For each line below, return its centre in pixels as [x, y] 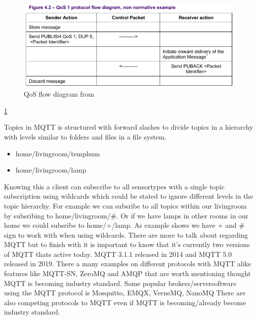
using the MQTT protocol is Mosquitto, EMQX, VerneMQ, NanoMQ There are [125, 293]
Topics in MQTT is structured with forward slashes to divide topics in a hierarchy [129, 127]
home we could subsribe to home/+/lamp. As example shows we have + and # [124, 225]
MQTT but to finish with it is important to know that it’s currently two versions [127, 244]
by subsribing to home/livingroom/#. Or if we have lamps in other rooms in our [126, 215]
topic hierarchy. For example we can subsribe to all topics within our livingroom [126, 205]
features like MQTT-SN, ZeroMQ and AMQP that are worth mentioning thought [128, 273]
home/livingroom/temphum [58, 153]
